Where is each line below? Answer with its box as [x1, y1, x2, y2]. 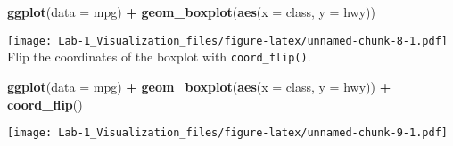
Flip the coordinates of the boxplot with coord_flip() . [7, 47, 311, 66]
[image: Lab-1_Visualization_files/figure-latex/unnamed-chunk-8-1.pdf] [7, 34, 448, 47]
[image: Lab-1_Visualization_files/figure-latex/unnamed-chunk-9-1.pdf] [7, 126, 448, 140]
